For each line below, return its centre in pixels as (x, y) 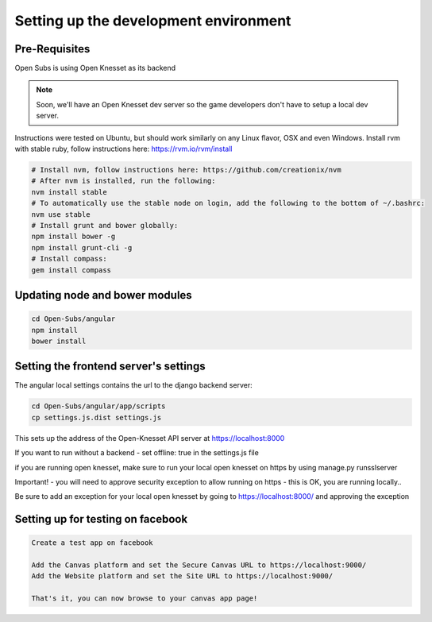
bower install (59, 341)
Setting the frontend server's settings (110, 367)
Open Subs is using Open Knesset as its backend (95, 68)
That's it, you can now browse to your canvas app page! (145, 599)
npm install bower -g (73, 237)
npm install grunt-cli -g (82, 247)
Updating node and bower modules (103, 295)
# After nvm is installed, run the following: (123, 181)
